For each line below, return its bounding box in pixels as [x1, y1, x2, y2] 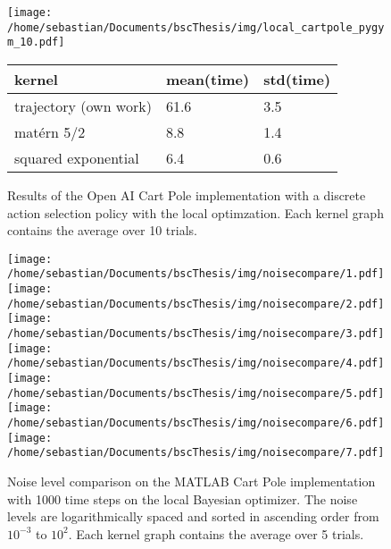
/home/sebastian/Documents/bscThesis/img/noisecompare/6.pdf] [7, 416, 385, 429]
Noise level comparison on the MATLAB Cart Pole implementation [7, 471, 376, 490]
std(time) [263, 68, 331, 89]
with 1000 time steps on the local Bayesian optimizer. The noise [7, 489, 358, 508]
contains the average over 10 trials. [7, 221, 197, 240]
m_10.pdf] [7, 36, 65, 49]
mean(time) [165, 68, 250, 89]
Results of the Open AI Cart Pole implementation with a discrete [7, 185, 366, 204]
